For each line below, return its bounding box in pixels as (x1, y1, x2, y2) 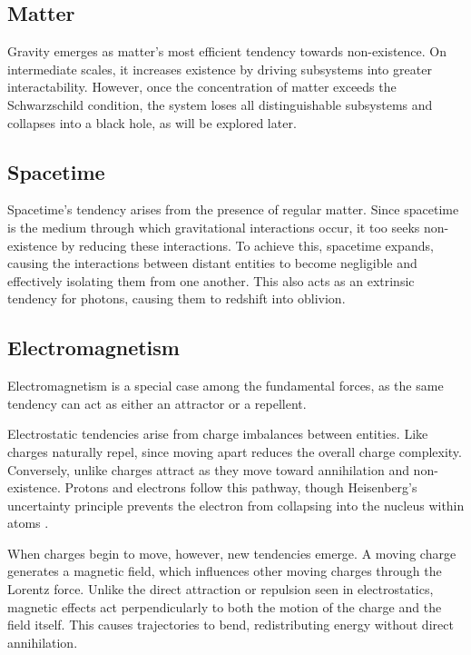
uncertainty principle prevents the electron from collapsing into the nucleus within (7, 495, 465, 514)
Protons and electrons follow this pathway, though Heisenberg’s (64, 478, 417, 497)
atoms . (7, 513, 49, 532)
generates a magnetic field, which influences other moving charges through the (7, 561, 442, 581)
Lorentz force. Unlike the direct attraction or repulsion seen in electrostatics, (7, 580, 434, 599)
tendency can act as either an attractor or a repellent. (7, 393, 307, 412)
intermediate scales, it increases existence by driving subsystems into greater (7, 59, 432, 78)
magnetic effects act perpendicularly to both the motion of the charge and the (7, 597, 442, 616)
